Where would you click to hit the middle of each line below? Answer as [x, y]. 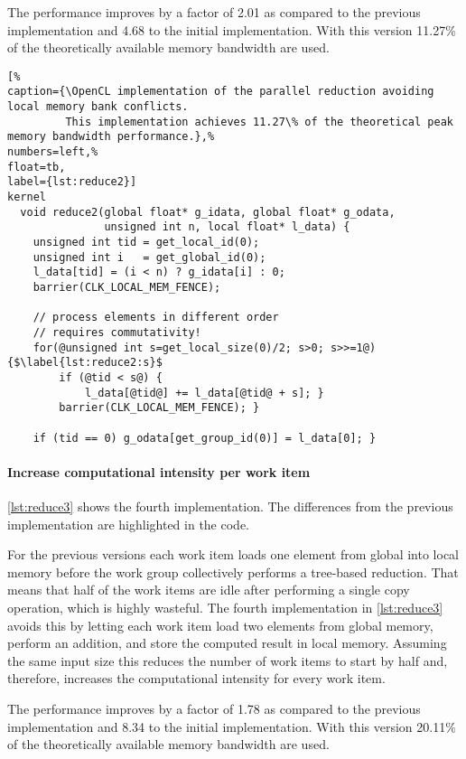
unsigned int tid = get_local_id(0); [146, 242]
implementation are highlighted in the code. [129, 524]
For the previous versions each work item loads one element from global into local [233, 554]
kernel [27, 197]
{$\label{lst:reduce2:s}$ [85, 363]
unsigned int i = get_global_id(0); [149, 257]
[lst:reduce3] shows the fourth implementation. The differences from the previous [230, 506]
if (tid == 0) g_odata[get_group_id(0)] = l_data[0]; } [205, 438]
